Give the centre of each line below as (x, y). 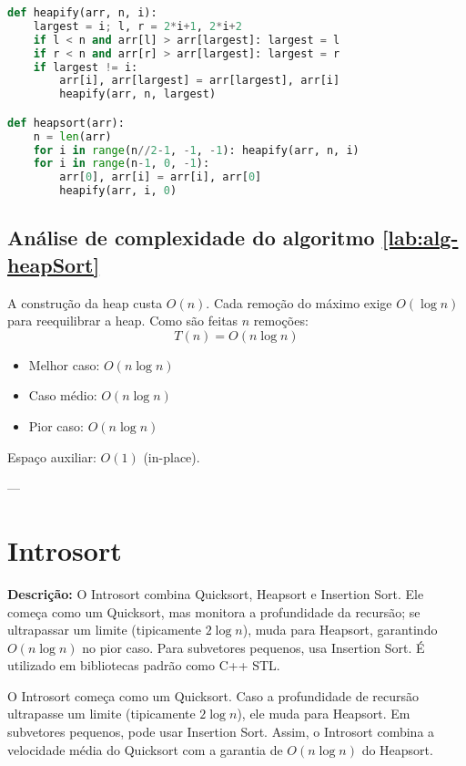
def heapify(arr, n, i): (82, 13)
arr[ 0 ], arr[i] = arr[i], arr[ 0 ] (161, 177)
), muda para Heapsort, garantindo (340, 630)
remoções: (281, 321)
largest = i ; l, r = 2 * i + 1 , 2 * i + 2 (137, 26)
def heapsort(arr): (66, 123)
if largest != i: (86, 67)
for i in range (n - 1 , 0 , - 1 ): (122, 164)
